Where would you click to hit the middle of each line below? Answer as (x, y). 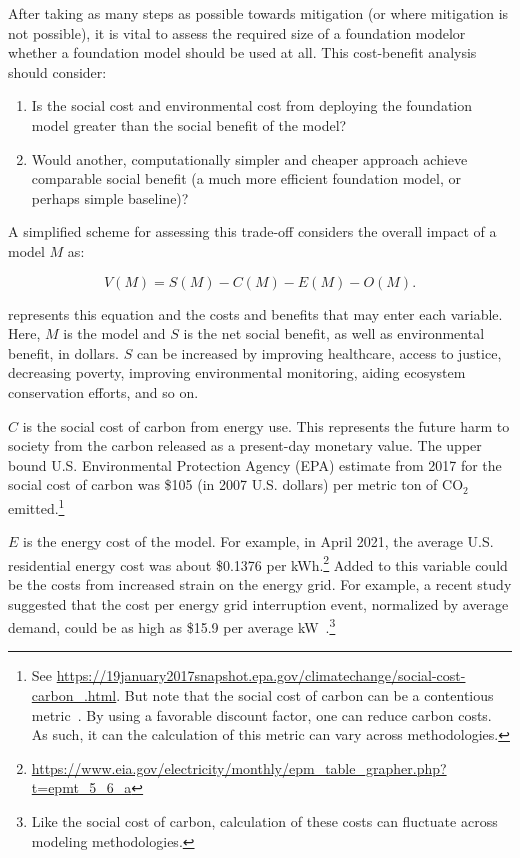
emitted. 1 (36, 506)
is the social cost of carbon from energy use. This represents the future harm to (266, 425)
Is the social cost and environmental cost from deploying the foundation (252, 105)
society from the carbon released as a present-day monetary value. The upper (245, 445)
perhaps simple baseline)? (110, 197)
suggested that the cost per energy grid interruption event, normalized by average (258, 603)
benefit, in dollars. (63, 352)
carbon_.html (74, 695)
